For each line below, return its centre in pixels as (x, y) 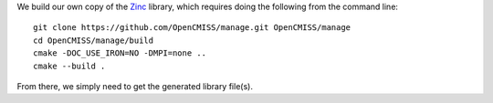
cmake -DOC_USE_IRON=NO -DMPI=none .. (120, 53)
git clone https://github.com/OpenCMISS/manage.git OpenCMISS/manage (192, 28)
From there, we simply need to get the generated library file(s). (135, 86)
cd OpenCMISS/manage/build (94, 40)
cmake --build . (69, 66)
